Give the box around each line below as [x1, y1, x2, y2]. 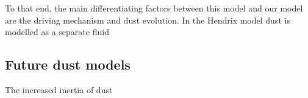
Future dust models [5, 55, 131, 74]
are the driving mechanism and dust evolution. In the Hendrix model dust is [5, 13, 290, 26]
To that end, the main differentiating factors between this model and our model [5, 2, 303, 14]
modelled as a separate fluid [5, 25, 109, 38]
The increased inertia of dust [5, 83, 113, 96]
